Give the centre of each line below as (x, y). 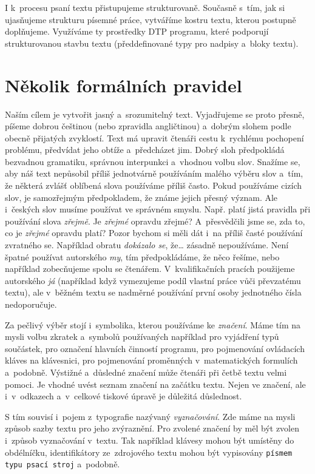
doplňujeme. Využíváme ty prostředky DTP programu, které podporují (137, 31)
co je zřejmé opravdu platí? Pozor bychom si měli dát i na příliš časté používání (154, 233)
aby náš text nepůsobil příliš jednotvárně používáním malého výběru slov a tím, (154, 173)
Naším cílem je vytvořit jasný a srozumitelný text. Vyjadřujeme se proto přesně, (155, 114)
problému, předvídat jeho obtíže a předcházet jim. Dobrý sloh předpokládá (145, 150)
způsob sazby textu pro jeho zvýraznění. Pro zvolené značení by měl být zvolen (152, 428)
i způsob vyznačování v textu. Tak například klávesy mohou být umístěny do (150, 440)
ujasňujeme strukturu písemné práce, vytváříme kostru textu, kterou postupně (151, 19)
